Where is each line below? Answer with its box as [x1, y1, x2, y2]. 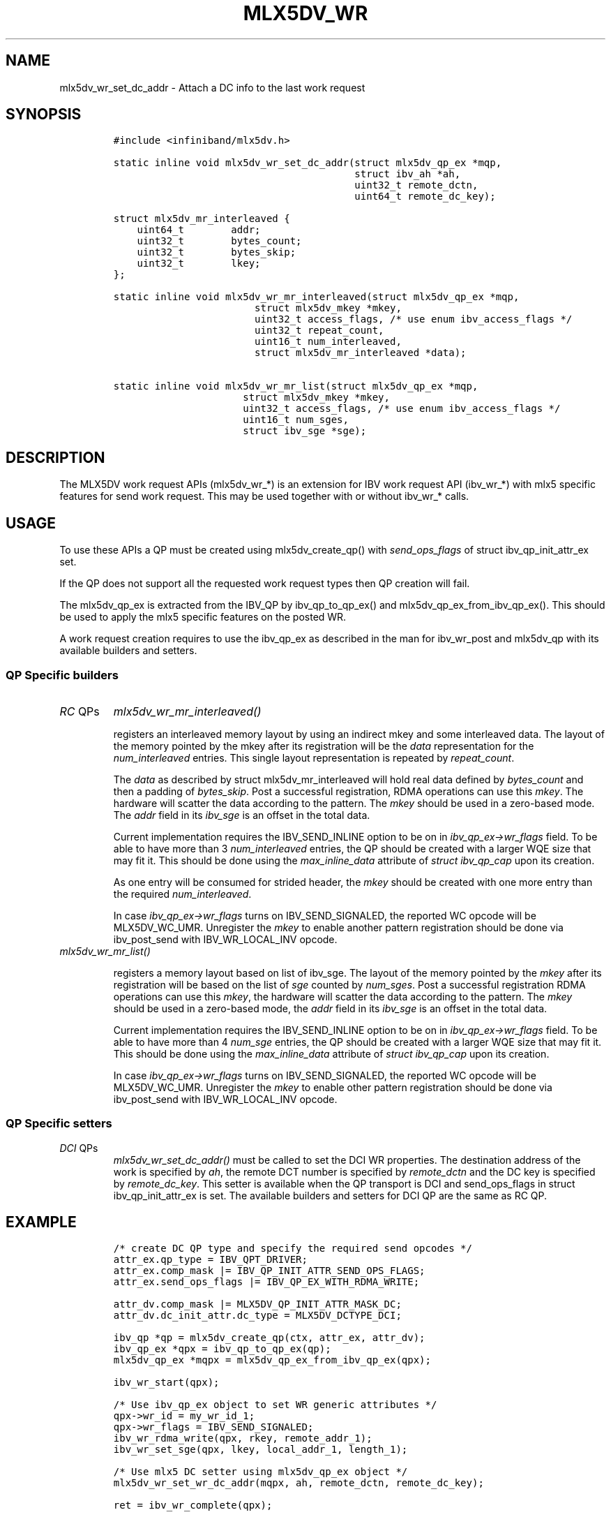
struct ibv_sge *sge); [243, 425, 367, 437]
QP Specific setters [6, 1116, 112, 1131]
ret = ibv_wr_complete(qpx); [113, 1500, 273, 1511]
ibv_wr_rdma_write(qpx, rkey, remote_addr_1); [113, 1433, 372, 1444]
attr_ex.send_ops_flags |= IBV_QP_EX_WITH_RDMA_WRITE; [113, 1276, 420, 1288]
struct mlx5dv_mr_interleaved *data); [255, 347, 467, 359]
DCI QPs [59, 1141, 98, 1154]
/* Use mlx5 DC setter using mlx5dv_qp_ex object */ [113, 1466, 408, 1478]
